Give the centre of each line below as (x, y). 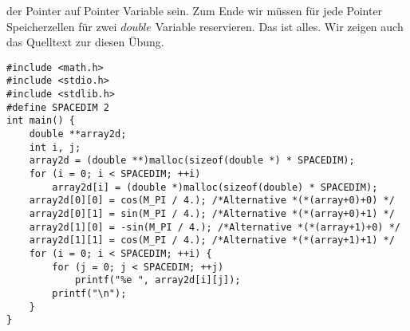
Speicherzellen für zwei (62, 26)
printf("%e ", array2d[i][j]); (158, 280)
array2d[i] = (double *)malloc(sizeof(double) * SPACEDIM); (215, 187)
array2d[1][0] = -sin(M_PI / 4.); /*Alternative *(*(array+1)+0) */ (215, 227)
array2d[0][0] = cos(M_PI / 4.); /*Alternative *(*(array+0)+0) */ (212, 201)
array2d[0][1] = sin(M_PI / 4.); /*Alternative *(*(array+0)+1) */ (212, 214)
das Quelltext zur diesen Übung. (85, 42)
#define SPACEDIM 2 (58, 107)
